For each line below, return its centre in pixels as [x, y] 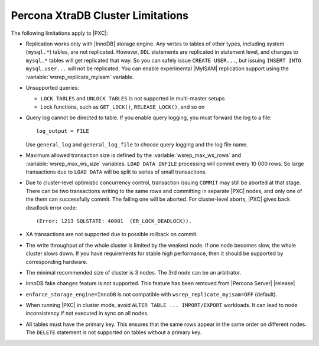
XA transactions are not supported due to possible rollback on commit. [112, 234]
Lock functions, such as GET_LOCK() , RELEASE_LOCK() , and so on [123, 107]
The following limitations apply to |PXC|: [60, 33]
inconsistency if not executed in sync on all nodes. [87, 314]
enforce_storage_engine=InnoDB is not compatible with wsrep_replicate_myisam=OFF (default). [152, 294]
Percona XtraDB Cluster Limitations [100, 15]
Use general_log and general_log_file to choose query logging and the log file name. [137, 144]
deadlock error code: [51, 207]
